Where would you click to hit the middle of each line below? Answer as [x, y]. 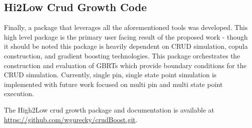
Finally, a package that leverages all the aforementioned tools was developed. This [126, 27]
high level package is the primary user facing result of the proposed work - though [126, 36]
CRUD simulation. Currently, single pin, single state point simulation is [110, 75]
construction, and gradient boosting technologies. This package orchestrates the [122, 55]
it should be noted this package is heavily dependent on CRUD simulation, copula [126, 46]
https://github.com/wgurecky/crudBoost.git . [71, 119]
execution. [19, 93]
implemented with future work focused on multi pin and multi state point [113, 84]
